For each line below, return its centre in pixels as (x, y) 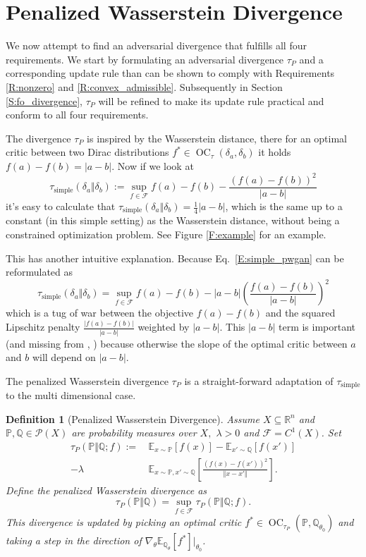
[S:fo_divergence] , (44, 100)
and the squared (300, 313)
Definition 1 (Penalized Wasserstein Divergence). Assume (133, 418)
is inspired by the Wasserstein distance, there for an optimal (217, 138)
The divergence (38, 138)
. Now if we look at (153, 165)
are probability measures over (134, 433)
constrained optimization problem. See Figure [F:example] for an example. (166, 234)
